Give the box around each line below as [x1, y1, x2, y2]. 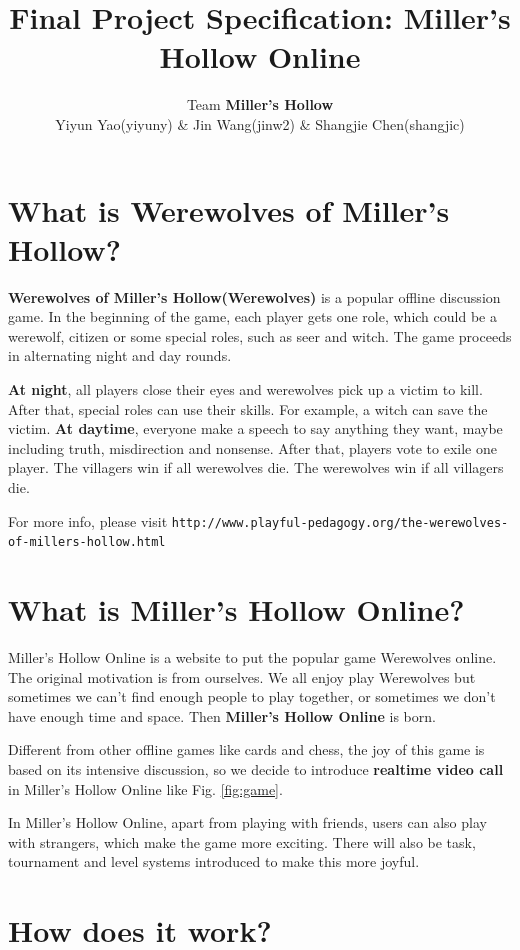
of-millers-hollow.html [8, 535, 166, 550]
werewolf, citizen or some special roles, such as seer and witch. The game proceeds [8, 325, 512, 346]
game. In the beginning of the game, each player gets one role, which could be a [8, 306, 497, 327]
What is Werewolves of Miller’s [8, 189, 450, 230]
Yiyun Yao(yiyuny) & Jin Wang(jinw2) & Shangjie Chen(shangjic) [55, 113, 465, 134]
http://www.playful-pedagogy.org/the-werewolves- [171, 515, 509, 530]
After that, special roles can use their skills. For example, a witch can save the [8, 398, 488, 419]
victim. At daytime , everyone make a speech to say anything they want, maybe [8, 418, 503, 439]
